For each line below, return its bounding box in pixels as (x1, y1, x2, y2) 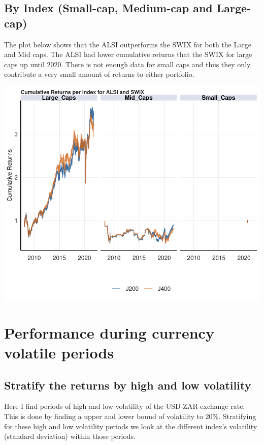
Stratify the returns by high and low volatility (4, 377, 251, 393)
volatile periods (4, 342, 114, 363)
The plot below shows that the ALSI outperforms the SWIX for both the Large (4, 39, 251, 49)
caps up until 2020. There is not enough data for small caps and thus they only (4, 59, 251, 69)
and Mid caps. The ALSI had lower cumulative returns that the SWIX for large (4, 49, 252, 60)
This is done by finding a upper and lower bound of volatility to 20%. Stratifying (4, 410, 256, 421)
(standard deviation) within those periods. (4, 431, 136, 441)
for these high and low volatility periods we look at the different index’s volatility (4, 421, 257, 431)
